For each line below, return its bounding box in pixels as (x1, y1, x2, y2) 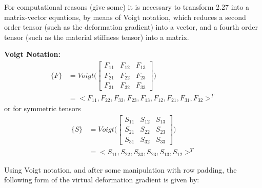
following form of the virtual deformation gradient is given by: (4, 174, 199, 185)
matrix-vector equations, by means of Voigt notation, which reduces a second (4, 11, 246, 22)
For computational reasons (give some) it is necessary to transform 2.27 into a (4, 2, 250, 12)
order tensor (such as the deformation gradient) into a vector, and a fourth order (4, 22, 258, 32)
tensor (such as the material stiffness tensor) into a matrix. (4, 31, 189, 42)
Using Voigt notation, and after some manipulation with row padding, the (4, 164, 237, 175)
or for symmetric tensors (4, 103, 81, 114)
